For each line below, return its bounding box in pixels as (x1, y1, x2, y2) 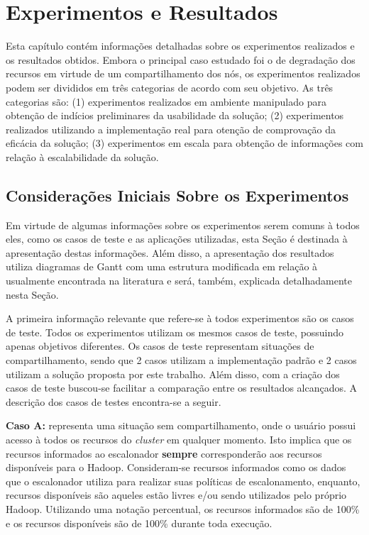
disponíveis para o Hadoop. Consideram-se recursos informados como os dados (6, 460, 346, 475)
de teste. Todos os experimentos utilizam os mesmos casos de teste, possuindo (6, 324, 344, 339)
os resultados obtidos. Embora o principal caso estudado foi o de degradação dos (6, 52, 356, 67)
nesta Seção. (6, 287, 59, 302)
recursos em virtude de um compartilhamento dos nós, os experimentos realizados (6, 66, 360, 81)
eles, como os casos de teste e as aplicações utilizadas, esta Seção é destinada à (6, 231, 348, 246)
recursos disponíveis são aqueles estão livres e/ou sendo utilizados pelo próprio (6, 487, 347, 502)
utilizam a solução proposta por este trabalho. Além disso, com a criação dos (6, 366, 340, 381)
